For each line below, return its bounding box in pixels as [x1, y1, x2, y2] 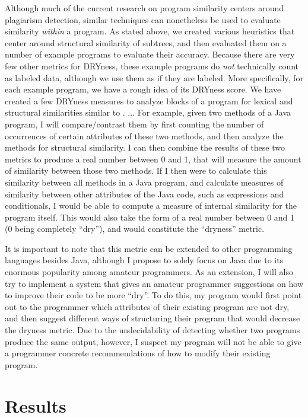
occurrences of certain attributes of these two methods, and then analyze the [5, 129, 284, 142]
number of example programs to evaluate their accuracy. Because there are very [5, 48, 295, 60]
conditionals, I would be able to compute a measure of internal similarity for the [5, 199, 297, 212]
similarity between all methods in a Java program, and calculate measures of [5, 176, 284, 188]
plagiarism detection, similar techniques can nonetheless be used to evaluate [5, 13, 281, 25]
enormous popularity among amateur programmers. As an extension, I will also [5, 266, 293, 278]
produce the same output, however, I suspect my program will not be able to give [5, 335, 301, 347]
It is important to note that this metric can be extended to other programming [5, 242, 293, 254]
